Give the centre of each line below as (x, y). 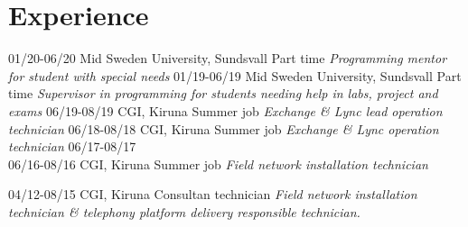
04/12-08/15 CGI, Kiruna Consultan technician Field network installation (213, 194)
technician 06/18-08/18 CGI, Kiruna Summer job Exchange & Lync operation (224, 128)
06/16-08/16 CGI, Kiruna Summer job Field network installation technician (218, 163)
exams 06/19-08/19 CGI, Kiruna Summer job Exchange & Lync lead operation (225, 110)
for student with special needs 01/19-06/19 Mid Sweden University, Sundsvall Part (235, 75)
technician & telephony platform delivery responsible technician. (184, 211)
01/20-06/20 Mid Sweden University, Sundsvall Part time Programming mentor (228, 58)
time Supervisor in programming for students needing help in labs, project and (223, 93)
